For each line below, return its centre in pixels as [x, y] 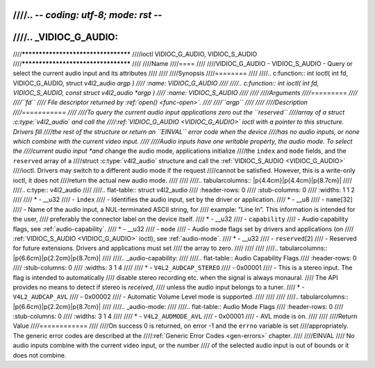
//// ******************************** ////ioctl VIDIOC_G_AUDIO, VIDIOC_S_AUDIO [135, 54]
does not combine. [40, 355]
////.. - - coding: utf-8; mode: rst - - [87, 15]
